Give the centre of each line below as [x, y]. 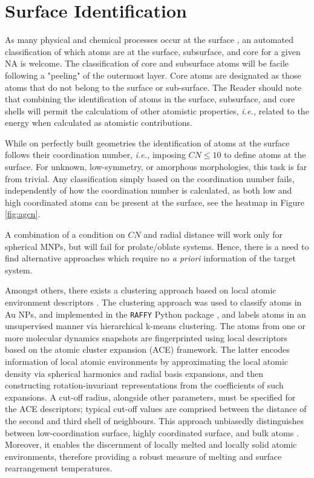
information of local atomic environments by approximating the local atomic [147, 362]
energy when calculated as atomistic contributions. [99, 123]
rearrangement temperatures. [59, 468]
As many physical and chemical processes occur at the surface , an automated [149, 40]
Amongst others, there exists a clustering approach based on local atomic [141, 290]
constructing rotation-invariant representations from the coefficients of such [144, 385]
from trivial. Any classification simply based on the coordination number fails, [150, 178]
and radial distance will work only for [213, 234]
